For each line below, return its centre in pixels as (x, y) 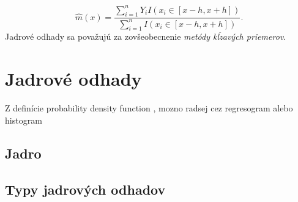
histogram (24, 120)
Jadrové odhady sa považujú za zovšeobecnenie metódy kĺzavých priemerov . (146, 36)
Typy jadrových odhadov (85, 189)
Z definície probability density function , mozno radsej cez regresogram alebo (149, 108)
